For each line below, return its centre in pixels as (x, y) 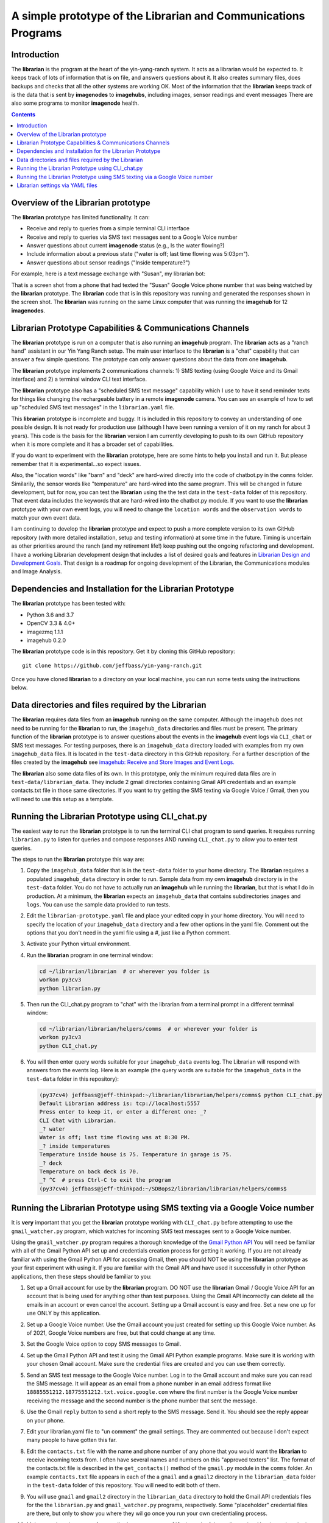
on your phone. (46, 1420)
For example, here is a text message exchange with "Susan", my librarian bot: (108, 274)
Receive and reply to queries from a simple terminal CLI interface (108, 228)
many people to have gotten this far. (72, 1440)
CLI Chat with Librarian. (78, 1120)
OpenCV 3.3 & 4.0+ (51, 623)
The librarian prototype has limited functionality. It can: (80, 217)
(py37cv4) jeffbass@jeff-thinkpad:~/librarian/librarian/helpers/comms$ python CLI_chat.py (181, 1095)
